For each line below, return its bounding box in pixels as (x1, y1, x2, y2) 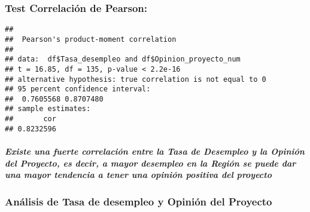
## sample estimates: (5, 105, 91, 113)
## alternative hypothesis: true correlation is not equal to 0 (5, 75, 266, 84)
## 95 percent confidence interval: (5, 85, 151, 94)
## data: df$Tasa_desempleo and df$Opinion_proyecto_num (5, 55, 241, 64)
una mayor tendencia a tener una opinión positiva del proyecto (5, 168, 272, 181)
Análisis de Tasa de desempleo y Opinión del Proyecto (5, 194, 272, 209)
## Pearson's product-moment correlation (5, 35, 177, 44)
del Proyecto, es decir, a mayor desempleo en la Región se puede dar (5, 156, 296, 169)
